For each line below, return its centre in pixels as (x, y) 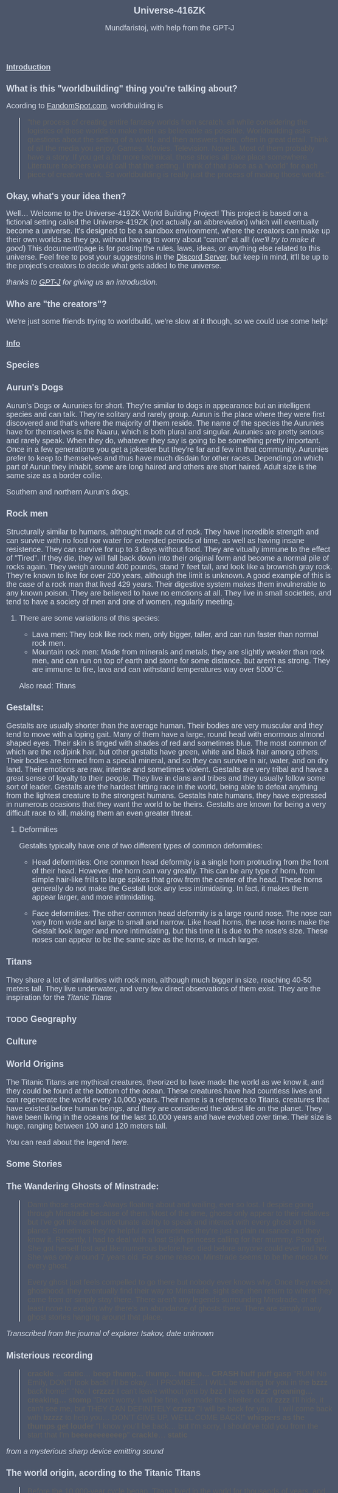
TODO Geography (42, 1019)
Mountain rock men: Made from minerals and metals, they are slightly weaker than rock (178, 652)
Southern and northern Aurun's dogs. (68, 492)
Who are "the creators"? (57, 304)
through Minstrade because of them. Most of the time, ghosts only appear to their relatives (179, 1214)
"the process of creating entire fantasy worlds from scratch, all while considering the (168, 122)
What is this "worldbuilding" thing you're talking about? (122, 89)
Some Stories (34, 1164)
